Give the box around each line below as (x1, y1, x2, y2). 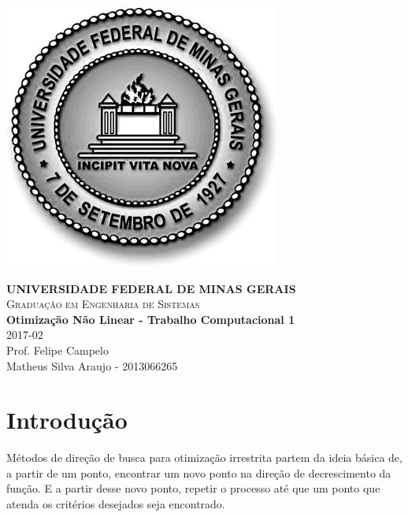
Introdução (6, 404, 128, 436)
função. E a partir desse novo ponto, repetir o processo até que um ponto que (6, 480, 380, 497)
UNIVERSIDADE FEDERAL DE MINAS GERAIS (6, 280, 296, 296)
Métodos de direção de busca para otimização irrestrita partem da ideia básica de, (6, 449, 402, 466)
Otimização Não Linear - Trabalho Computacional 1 (6, 311, 295, 327)
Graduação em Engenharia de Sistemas (6, 296, 200, 312)
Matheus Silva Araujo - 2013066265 (6, 357, 178, 374)
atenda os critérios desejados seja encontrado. (6, 496, 225, 512)
